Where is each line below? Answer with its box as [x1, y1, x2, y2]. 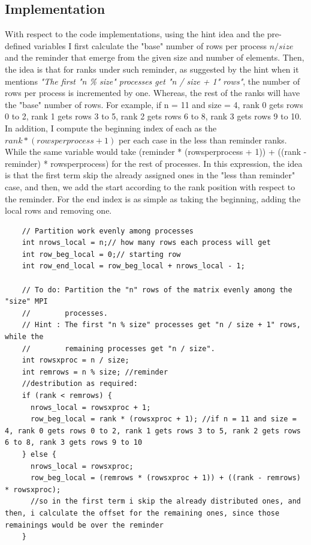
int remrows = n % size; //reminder [22, 367, 168, 376]
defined [5, 39, 31, 52]
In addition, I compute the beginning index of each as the [5, 121, 217, 134]
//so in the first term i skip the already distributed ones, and [30, 497, 301, 506]
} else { [22, 450, 56, 459]
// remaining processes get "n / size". [22, 344, 215, 353]
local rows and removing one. [5, 204, 112, 217]
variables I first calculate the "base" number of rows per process [34, 39, 267, 52]
